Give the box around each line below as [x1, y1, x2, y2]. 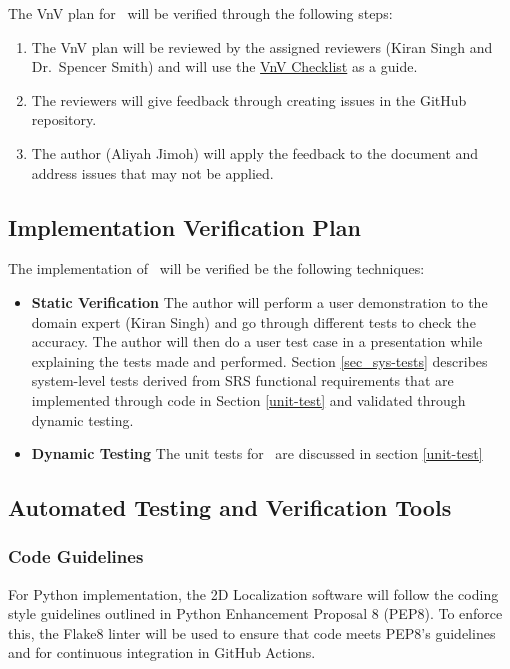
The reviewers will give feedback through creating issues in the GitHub [31, 89, 467, 110]
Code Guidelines [8, 544, 144, 569]
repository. [31, 109, 97, 130]
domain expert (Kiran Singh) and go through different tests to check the [31, 311, 476, 332]
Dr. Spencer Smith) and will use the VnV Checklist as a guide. [31, 56, 418, 77]
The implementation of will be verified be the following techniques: [8, 258, 425, 279]
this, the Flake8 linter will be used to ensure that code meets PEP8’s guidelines [8, 622, 496, 643]
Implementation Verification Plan [8, 211, 361, 242]
